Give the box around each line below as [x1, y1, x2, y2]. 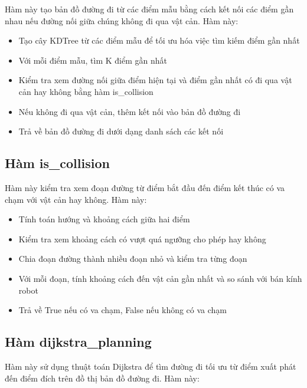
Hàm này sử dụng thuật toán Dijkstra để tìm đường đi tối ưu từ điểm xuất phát [5, 360, 296, 372]
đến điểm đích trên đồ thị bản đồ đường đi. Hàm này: [5, 371, 200, 384]
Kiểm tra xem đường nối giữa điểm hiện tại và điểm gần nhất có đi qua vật [18, 74, 292, 86]
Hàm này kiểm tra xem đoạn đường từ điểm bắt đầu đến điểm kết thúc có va [5, 181, 285, 193]
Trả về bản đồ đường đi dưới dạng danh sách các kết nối [18, 125, 224, 137]
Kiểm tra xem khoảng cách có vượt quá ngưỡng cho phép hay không [18, 232, 266, 245]
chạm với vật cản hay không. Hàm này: [5, 193, 147, 205]
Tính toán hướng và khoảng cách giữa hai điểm [18, 213, 190, 225]
